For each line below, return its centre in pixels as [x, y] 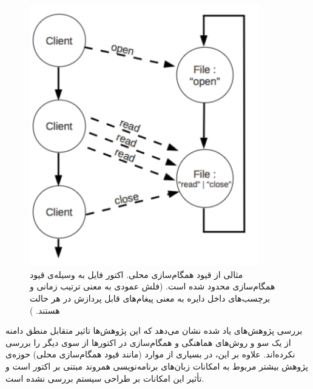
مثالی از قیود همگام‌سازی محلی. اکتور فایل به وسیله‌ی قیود [136, 274]
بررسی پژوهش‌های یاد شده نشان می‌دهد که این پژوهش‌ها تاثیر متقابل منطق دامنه [154, 330]
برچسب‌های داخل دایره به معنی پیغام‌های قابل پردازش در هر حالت [150, 298]
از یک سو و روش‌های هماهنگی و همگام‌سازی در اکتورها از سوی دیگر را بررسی [148, 342]
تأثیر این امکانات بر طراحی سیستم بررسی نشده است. [105, 378]
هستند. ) [45, 310]
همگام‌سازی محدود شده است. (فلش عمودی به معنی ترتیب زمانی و [153, 286]
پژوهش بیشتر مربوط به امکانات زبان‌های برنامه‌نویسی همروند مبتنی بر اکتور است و [157, 366]
